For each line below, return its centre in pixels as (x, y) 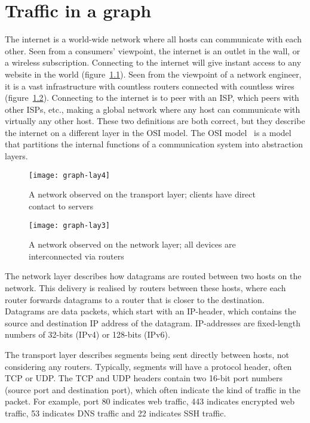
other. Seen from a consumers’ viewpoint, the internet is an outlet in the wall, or (153, 50)
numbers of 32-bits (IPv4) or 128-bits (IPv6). (88, 334)
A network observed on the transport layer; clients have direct (142, 194)
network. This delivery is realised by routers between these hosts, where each (145, 287)
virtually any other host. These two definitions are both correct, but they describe (155, 121)
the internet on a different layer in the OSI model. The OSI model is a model (148, 132)
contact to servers (61, 206)
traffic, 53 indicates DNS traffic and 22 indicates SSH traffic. (116, 413)
